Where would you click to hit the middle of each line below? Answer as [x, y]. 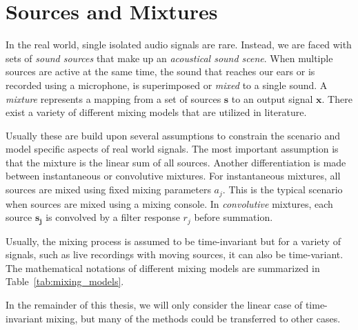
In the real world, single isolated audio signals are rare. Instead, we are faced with [179, 45]
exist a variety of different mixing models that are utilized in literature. [156, 112]
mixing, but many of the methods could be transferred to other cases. [193, 318]
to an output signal [272, 98]
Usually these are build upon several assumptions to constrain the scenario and [173, 135]
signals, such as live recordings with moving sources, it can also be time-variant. [175, 254]
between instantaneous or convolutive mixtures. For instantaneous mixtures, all [173, 176]
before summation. [233, 217]
